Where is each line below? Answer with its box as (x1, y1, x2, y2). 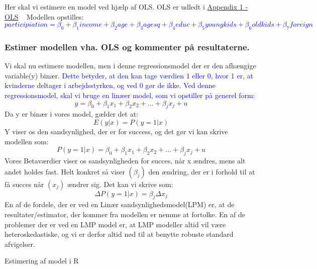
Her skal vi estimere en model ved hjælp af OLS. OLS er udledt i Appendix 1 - (5, 2, 248, 12)
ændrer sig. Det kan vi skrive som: (67, 178, 173, 189)
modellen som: (5, 136, 49, 146)
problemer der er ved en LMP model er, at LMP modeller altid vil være (5, 219, 226, 229)
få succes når (5, 178, 44, 189)
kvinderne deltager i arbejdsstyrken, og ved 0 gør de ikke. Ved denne (5, 80, 216, 91)
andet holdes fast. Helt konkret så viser (5, 166, 125, 176)
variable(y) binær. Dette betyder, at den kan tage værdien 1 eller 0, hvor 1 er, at (5, 70, 254, 80)
